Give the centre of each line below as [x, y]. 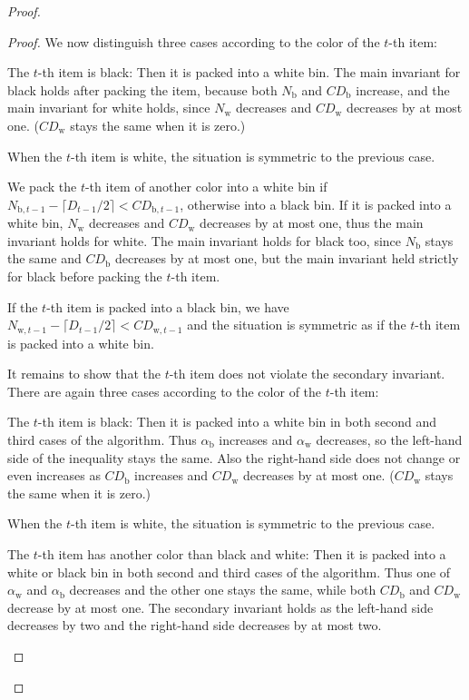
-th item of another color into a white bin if [206, 187]
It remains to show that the [84, 374]
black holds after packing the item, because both [142, 89]
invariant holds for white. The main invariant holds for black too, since [205, 240]
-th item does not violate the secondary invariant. [307, 374]
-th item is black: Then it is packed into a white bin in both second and [237, 422]
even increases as [54, 475]
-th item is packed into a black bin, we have [168, 306]
